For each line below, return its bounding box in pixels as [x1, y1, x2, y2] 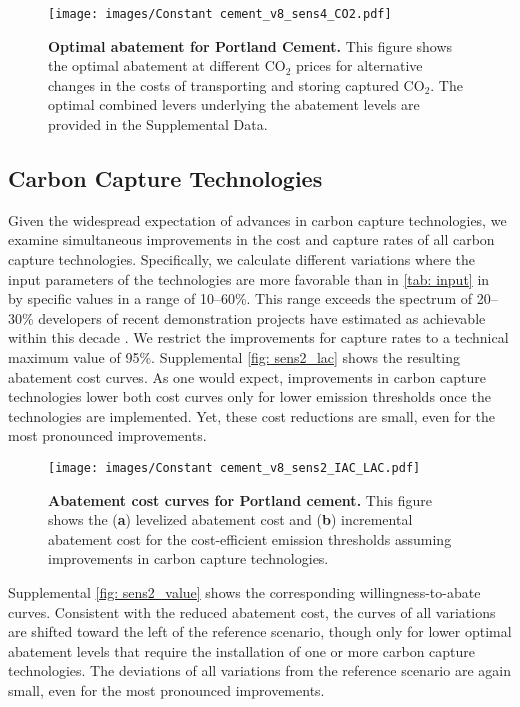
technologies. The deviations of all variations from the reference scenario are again [8, 660, 511, 681]
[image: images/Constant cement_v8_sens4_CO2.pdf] [48, 7, 392, 21]
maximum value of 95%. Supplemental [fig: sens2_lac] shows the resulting [8, 346, 460, 367]
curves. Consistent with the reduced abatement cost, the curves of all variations [8, 601, 496, 622]
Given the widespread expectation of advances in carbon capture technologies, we [8, 209, 507, 230]
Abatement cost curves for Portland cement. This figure [48, 489, 433, 510]
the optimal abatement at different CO [48, 55, 286, 76]
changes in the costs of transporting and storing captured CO [48, 74, 425, 95]
